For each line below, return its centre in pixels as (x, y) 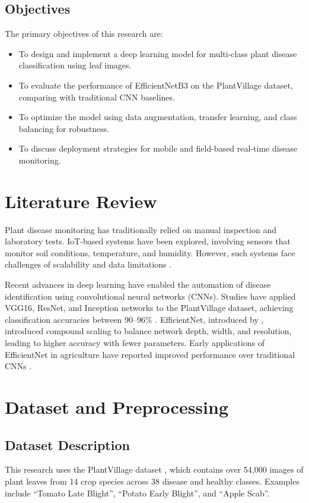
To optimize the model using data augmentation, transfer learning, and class (158, 117)
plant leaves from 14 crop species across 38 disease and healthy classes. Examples (152, 481)
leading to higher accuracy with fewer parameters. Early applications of (135, 343)
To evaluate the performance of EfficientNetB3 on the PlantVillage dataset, (156, 85)
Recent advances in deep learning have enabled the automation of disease (138, 284)
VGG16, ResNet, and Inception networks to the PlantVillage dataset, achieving (149, 308)
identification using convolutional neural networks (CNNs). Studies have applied (150, 296)
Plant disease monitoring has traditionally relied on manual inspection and (141, 229)
